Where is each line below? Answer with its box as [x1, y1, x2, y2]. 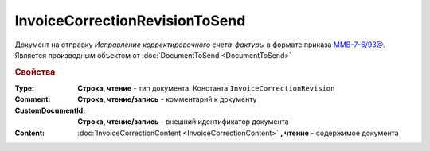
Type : [14, 83, 35, 93]
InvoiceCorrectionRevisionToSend [14, 12, 246, 29]
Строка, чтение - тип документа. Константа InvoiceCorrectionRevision [77, 83, 335, 93]
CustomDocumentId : [14, 106, 86, 115]
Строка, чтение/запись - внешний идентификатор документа [77, 117, 290, 126]
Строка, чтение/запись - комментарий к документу [77, 95, 257, 104]
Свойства [14, 66, 56, 77]
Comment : [14, 95, 51, 104]
